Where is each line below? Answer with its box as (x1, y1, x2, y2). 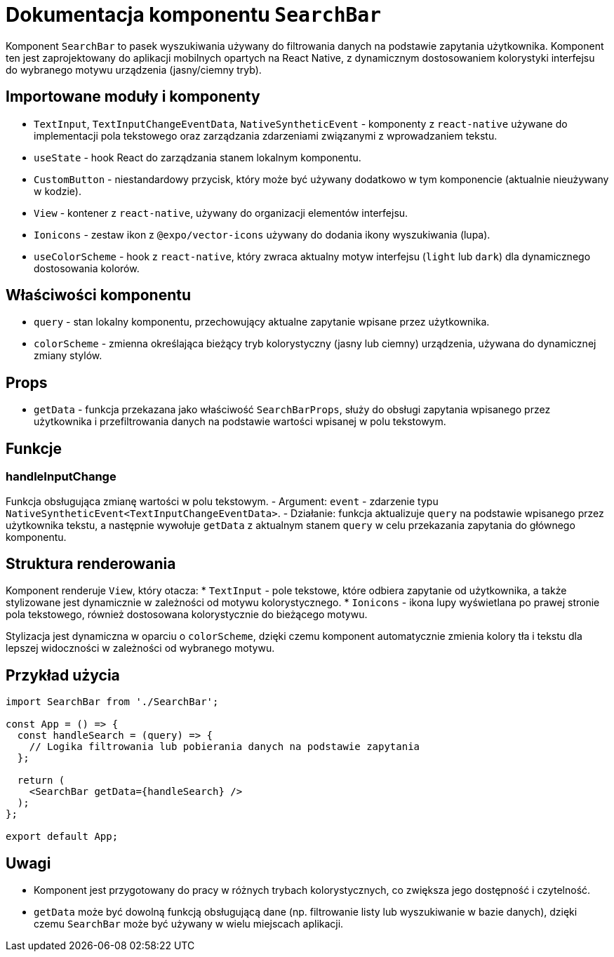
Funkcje (6, 439, 62, 457)
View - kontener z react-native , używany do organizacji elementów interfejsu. (34, 206, 408, 219)
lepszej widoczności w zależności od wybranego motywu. (6, 642, 275, 655)
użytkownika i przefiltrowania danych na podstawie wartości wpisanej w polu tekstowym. (34, 415, 446, 428)
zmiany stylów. (34, 349, 102, 362)
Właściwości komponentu (6, 286, 191, 304)
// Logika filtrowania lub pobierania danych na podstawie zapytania (29, 741, 420, 753)
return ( (17, 775, 65, 787)
